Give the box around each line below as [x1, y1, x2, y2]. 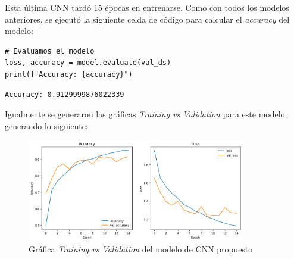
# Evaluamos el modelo [5, 46, 95, 55]
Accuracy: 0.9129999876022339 [5, 90, 124, 99]
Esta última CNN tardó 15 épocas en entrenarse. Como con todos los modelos [5, 1, 289, 13]
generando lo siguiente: [5, 119, 88, 132]
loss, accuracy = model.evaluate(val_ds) [5, 58, 171, 67]
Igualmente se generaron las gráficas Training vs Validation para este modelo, [5, 108, 287, 120]
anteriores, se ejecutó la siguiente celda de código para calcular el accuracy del [5, 13, 290, 25]
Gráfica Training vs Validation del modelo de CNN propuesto [29, 243, 253, 255]
